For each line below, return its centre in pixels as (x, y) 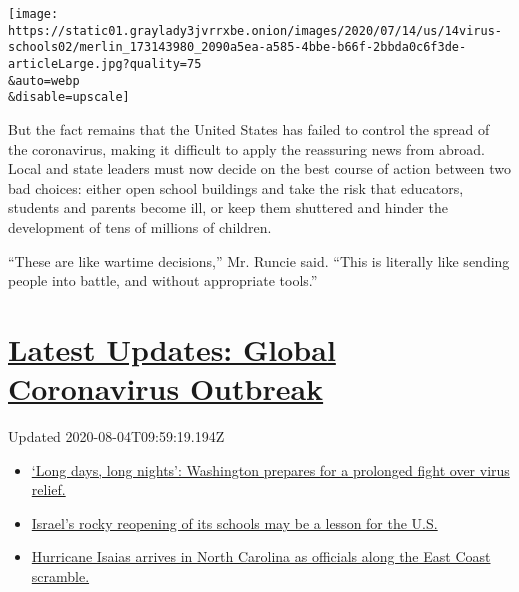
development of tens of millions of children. (140, 226)
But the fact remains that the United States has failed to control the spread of (249, 128)
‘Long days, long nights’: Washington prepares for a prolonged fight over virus (270, 469)
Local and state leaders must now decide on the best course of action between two (260, 168)
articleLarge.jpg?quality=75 (105, 63)
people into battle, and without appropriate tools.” (163, 280)
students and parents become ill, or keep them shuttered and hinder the (228, 207)
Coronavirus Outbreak (166, 388)
